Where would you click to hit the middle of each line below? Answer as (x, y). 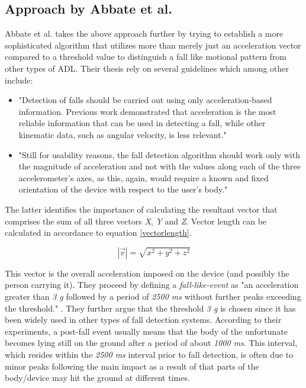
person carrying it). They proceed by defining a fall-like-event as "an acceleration (152, 285)
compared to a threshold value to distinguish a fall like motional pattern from (146, 57)
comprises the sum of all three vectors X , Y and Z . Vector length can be (136, 221)
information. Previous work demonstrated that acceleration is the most (147, 111)
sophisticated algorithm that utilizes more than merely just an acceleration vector (153, 45)
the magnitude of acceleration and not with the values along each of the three (160, 166)
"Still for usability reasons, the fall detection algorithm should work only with (159, 154)
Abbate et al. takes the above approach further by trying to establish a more (144, 33)
